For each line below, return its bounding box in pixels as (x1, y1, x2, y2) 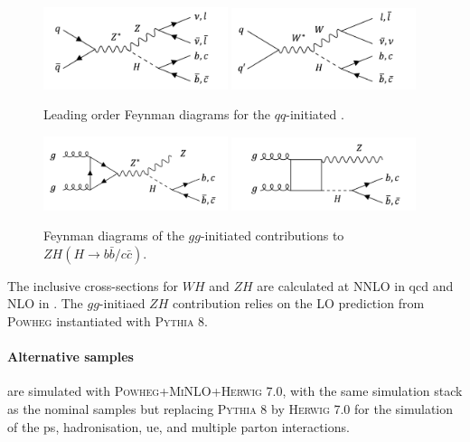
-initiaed (99, 294, 146, 313)
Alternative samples (7, 347, 134, 366)
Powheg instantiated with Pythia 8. (7, 311, 208, 330)
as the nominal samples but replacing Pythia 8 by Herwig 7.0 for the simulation (7, 399, 454, 418)
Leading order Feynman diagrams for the (43, 105, 271, 124)
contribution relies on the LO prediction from (172, 294, 425, 313)
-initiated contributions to (200, 226, 344, 245)
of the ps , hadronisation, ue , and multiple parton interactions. (7, 417, 350, 436)
